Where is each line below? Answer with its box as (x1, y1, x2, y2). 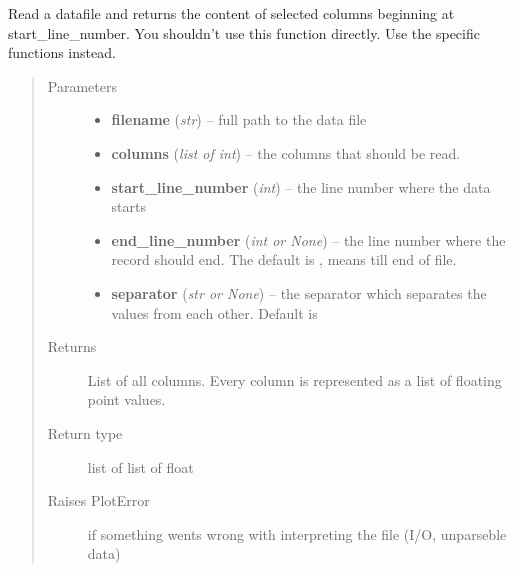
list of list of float (87, 456, 194, 477)
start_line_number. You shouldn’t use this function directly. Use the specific (8, 22, 480, 43)
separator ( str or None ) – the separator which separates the (111, 282, 487, 303)
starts (111, 196, 147, 217)
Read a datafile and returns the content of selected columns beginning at (8, 3, 455, 23)
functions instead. (8, 42, 116, 63)
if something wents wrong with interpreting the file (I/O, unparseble (87, 523, 507, 544)
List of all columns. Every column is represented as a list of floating (87, 369, 502, 390)
